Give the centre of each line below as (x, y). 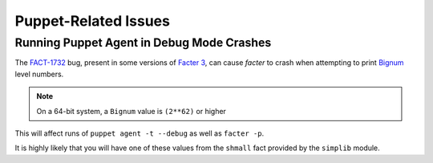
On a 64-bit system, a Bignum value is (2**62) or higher (131, 111)
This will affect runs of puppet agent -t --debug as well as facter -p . (140, 133)
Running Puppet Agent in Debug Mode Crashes (143, 43)
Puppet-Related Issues (92, 21)
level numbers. (39, 74)
